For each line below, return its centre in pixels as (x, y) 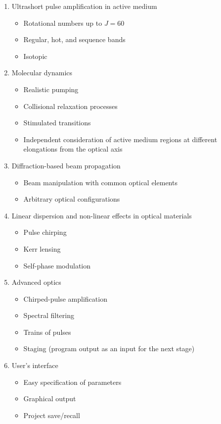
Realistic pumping (51, 89)
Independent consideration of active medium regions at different (120, 139)
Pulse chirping (45, 232)
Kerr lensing (42, 248)
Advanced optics (36, 282)
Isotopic (35, 56)
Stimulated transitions (57, 123)
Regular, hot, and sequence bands (74, 39)
